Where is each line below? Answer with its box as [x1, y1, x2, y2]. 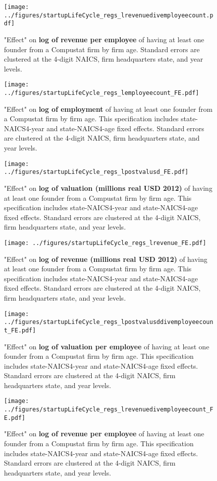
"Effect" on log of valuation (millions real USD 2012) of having [4, 182, 213, 193]
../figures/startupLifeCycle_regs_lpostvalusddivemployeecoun [4, 319, 214, 326]
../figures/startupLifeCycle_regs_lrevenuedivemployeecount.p [4, 11, 214, 19]
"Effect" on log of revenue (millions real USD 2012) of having [4, 253, 208, 264]
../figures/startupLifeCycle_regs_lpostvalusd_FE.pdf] [4, 168, 189, 176]
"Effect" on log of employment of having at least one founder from [4, 103, 213, 114]
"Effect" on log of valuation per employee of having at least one [4, 341, 210, 351]
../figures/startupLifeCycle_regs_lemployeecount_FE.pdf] [4, 89, 199, 96]
